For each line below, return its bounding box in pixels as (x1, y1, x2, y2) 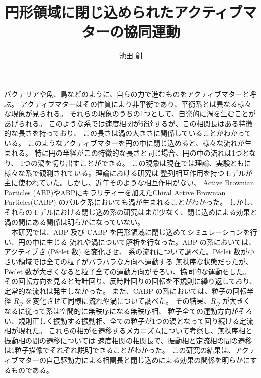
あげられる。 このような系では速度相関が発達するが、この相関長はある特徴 (4, 118, 253, 128)
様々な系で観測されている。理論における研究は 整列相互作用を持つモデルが (4, 167, 253, 178)
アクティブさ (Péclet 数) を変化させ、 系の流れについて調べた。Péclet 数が (4, 246, 248, 257)
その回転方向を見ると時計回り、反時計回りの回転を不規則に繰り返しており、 (4, 276, 257, 286)
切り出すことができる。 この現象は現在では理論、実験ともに (52, 158, 251, 168)
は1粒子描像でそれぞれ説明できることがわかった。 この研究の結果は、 (4, 345, 235, 355)
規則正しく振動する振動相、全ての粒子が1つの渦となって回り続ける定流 (18, 315, 253, 326)
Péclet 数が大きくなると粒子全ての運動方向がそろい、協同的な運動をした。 (4, 266, 250, 276)
